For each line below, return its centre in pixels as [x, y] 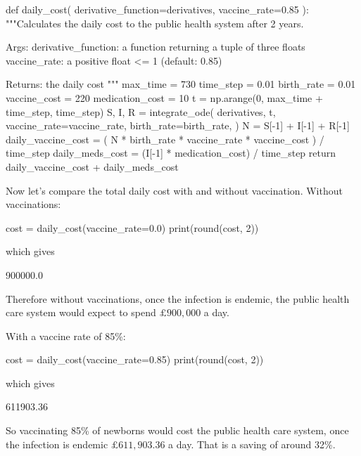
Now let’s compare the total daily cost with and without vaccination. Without [174, 190]
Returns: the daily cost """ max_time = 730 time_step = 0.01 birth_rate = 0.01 [181, 84]
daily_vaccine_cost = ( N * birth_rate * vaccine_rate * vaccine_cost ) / [165, 139]
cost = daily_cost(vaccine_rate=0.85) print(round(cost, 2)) [135, 359]
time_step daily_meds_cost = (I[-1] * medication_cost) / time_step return [171, 153]
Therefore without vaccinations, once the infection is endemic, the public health [178, 298]
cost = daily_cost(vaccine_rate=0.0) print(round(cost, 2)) [132, 227]
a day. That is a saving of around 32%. [252, 444]
